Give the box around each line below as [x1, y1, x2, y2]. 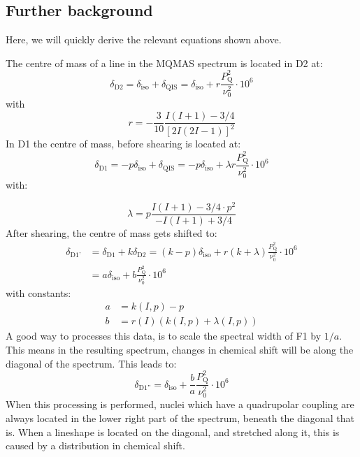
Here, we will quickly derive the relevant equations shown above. [6, 32, 282, 47]
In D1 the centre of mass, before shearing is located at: [6, 136, 241, 151]
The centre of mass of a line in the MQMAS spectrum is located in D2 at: [6, 55, 323, 70]
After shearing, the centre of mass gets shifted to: [6, 225, 217, 240]
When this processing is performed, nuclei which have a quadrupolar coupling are [6, 397, 354, 412]
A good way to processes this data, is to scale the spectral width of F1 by [6, 328, 322, 343]
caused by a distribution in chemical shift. [6, 438, 185, 453]
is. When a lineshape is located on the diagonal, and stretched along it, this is [6, 424, 340, 439]
